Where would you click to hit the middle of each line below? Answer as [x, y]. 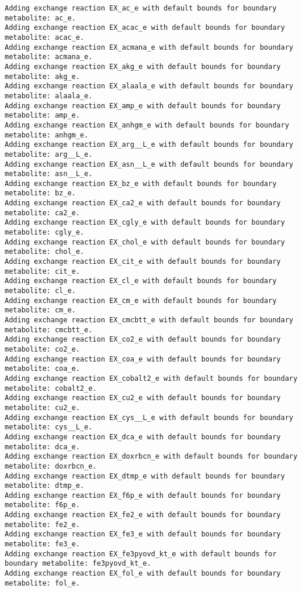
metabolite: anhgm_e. [47, 135]
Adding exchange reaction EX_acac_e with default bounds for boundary [145, 28]
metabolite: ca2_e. [42, 213]
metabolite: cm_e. [40, 310]
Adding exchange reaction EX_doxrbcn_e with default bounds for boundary [151, 457]
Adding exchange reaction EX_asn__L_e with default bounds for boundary [149, 164]
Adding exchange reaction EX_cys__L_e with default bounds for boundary [149, 417]
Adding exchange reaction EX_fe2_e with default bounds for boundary [143, 515]
